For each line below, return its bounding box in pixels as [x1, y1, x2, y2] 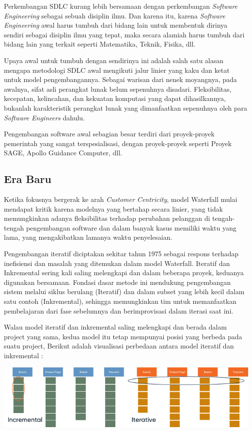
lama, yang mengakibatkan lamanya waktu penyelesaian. [4, 232, 173, 242]
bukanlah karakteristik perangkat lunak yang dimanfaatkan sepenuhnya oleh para [4, 102, 248, 113]
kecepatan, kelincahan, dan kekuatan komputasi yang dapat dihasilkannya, [4, 93, 226, 103]
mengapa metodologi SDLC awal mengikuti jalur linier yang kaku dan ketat [4, 65, 230, 75]
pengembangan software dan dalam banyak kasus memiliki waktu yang [26, 222, 236, 232]
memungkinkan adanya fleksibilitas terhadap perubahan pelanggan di [4, 213, 210, 223]
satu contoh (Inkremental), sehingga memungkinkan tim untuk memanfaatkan [4, 296, 236, 306]
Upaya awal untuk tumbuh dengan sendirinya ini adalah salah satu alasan [4, 55, 224, 65]
